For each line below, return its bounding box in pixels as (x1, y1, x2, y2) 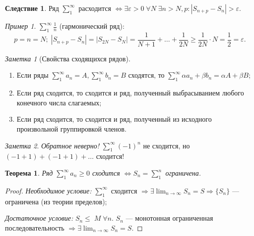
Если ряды (16, 70, 49, 80)
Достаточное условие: (5, 213, 73, 223)
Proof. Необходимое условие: (5, 185, 92, 195)
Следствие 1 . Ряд (5, 3, 59, 13)
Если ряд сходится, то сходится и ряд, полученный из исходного (16, 114, 212, 124)
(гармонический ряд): (59, 21, 125, 31)
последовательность (5, 222, 64, 233)
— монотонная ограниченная (126, 213, 213, 223)
